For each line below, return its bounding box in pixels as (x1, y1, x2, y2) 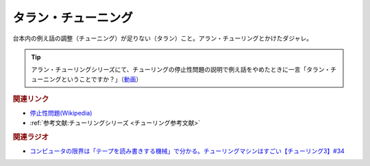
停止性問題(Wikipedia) (29, 109, 92, 117)
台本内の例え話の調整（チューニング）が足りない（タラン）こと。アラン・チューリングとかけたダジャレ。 (12, 34, 313, 42)
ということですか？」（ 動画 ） (60, 75, 143, 83)
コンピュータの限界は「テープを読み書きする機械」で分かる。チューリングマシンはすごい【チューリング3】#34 (29, 147, 345, 155)
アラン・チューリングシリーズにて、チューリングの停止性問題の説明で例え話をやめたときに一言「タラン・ (31, 66, 331, 74)
